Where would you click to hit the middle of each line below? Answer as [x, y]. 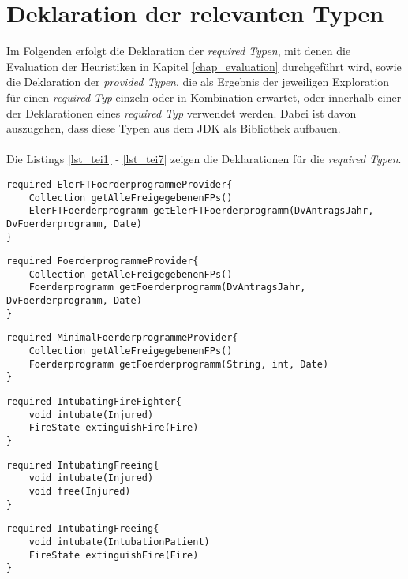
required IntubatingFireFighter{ [94, 402]
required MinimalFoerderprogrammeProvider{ [122, 338]
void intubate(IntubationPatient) [119, 542]
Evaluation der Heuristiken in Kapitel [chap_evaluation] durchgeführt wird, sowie [204, 66]
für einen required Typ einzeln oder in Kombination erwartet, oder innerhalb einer [204, 97]
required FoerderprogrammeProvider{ [103, 261]
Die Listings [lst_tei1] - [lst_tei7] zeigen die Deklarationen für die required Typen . [204, 159]
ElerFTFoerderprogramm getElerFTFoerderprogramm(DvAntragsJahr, [201, 211]
